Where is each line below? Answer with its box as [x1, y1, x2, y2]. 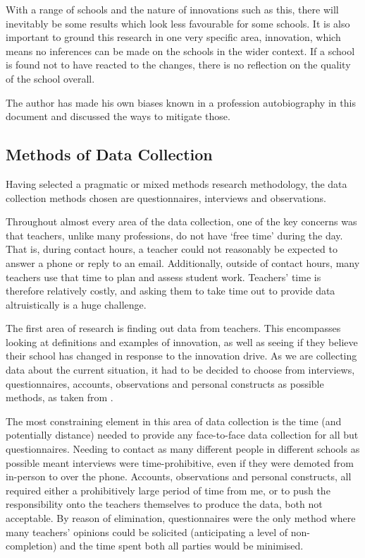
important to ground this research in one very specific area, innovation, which [6, 30, 341, 44]
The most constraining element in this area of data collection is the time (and [6, 413, 342, 428]
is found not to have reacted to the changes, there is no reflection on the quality [6, 57, 351, 72]
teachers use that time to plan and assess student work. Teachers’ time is [6, 269, 321, 284]
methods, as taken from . [6, 390, 113, 405]
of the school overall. [6, 71, 95, 85]
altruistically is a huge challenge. [6, 297, 147, 311]
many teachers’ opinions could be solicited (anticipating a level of [6, 524, 288, 539]
